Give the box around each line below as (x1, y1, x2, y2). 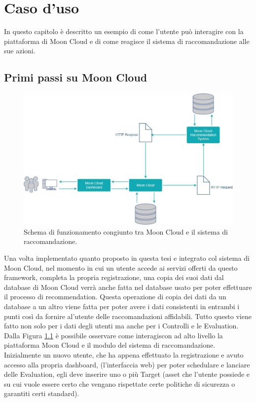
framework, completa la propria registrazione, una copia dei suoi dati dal (4, 272, 224, 282)
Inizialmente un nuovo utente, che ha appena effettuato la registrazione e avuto (4, 349, 244, 360)
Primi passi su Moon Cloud (4, 70, 147, 85)
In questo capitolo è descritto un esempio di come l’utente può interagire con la (4, 26, 244, 37)
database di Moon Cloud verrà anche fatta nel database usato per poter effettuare (4, 281, 252, 292)
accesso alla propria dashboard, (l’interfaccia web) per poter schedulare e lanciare (4, 359, 250, 369)
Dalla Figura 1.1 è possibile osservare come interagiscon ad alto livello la (4, 330, 223, 340)
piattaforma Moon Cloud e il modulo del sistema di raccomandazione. (4, 340, 216, 350)
